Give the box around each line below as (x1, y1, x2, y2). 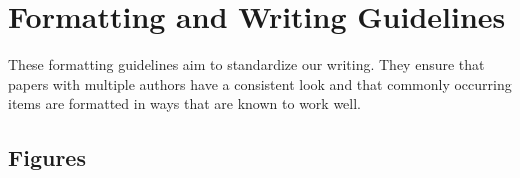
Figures (8, 142, 86, 173)
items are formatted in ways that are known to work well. (8, 93, 361, 114)
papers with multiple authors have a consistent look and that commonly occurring (8, 73, 512, 94)
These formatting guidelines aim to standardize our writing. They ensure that (8, 54, 485, 75)
